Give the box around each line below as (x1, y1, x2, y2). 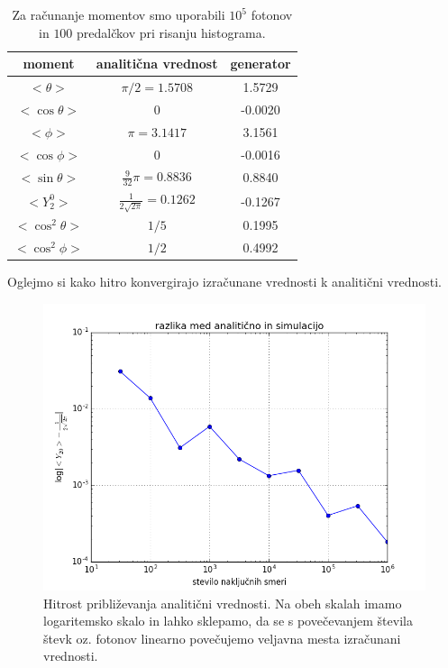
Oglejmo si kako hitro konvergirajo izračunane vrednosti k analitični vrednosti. (7, 272, 442, 291)
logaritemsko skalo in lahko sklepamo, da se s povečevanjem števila (43, 611, 413, 630)
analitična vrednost (96, 54, 218, 73)
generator (230, 54, 291, 73)
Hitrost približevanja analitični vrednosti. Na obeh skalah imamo (43, 593, 402, 612)
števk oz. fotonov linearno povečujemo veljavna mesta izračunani (43, 628, 401, 647)
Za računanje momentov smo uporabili (12, 5, 225, 23)
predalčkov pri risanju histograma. (77, 23, 266, 41)
